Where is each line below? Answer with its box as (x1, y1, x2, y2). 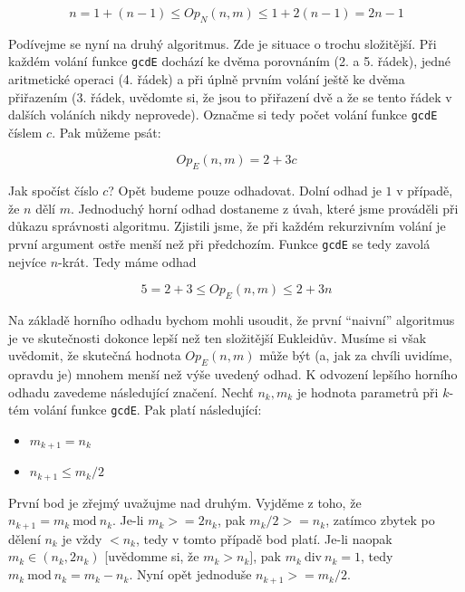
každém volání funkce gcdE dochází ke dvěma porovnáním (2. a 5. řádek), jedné (8, 52, 450, 71)
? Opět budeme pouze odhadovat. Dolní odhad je (108, 181, 382, 200)
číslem (8, 122, 43, 141)
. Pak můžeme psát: (52, 122, 161, 141)
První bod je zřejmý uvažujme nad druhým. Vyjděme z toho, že (8, 492, 362, 511)
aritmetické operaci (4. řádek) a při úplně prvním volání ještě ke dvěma (8, 70, 405, 89)
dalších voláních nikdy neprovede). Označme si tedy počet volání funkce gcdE (8, 105, 438, 124)
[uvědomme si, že (104, 547, 199, 566)
